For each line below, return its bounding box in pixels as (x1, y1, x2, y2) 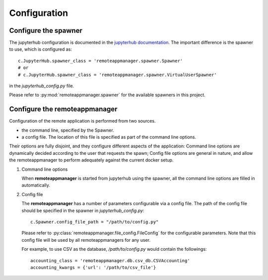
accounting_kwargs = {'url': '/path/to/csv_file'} (30, 265, 156, 270)
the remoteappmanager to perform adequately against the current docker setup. (9, 157, 174, 163)
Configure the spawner (9, 26, 83, 35)
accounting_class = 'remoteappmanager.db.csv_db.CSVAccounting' (30, 258, 191, 263)
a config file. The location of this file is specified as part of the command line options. (21, 134, 197, 140)
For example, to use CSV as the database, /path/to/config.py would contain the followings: (21, 246, 207, 252)
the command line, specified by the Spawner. (21, 127, 114, 133)
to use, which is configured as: (9, 46, 72, 52)
